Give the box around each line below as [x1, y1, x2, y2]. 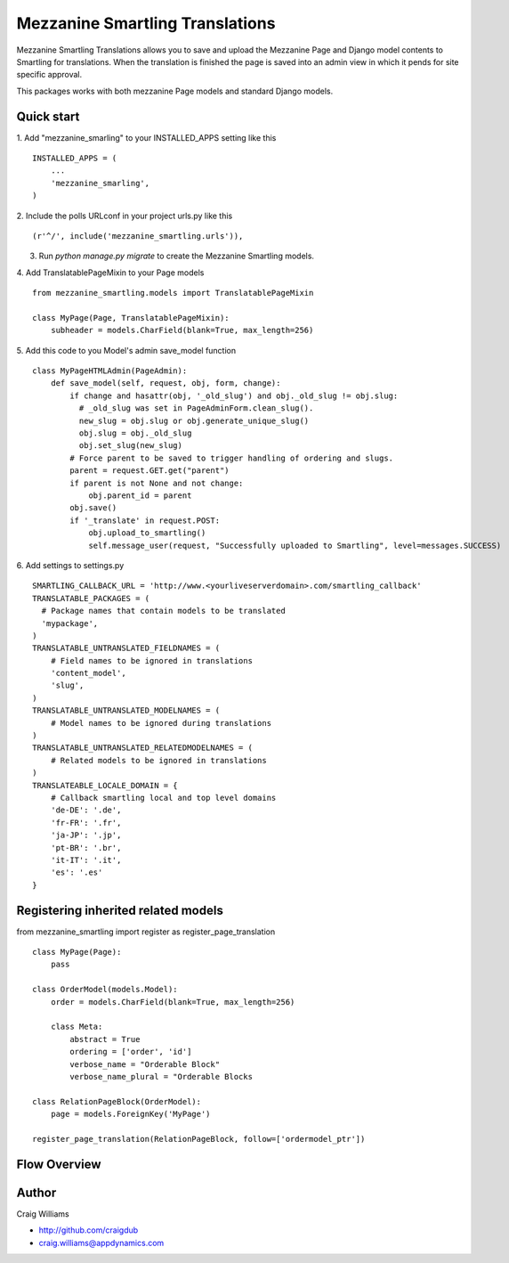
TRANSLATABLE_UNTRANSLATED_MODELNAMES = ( [32, 705, 221, 716]
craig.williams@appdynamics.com [38, 1237, 165, 1248]
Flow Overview [16, 1156, 101, 1171]
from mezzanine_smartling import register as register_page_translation [16, 926, 276, 937]
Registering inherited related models [16, 902, 224, 917]
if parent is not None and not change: [69, 477, 244, 488]
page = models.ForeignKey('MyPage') [50, 1109, 211, 1120]
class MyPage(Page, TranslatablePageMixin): [32, 313, 230, 322]
